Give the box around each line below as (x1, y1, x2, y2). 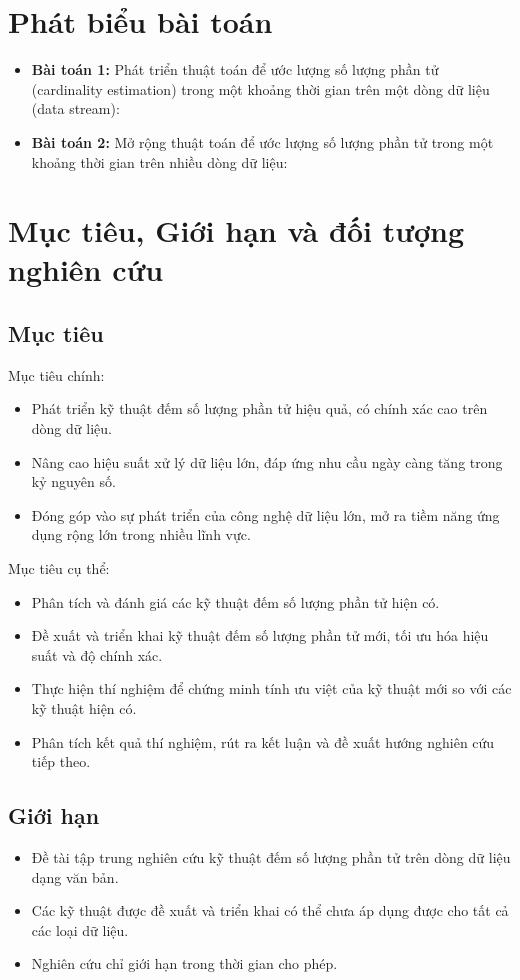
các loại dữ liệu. (31, 919, 129, 940)
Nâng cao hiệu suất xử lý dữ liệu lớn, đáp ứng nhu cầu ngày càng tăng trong (31, 451, 503, 472)
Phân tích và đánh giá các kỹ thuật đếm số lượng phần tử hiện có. (31, 591, 440, 612)
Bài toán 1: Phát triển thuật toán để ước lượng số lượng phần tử (31, 59, 439, 80)
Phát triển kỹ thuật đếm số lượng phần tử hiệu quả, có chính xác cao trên (31, 398, 488, 419)
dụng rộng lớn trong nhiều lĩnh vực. (31, 524, 251, 545)
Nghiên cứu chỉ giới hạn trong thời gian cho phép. (31, 953, 338, 974)
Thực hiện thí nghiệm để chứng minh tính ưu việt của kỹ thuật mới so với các (31, 678, 512, 699)
